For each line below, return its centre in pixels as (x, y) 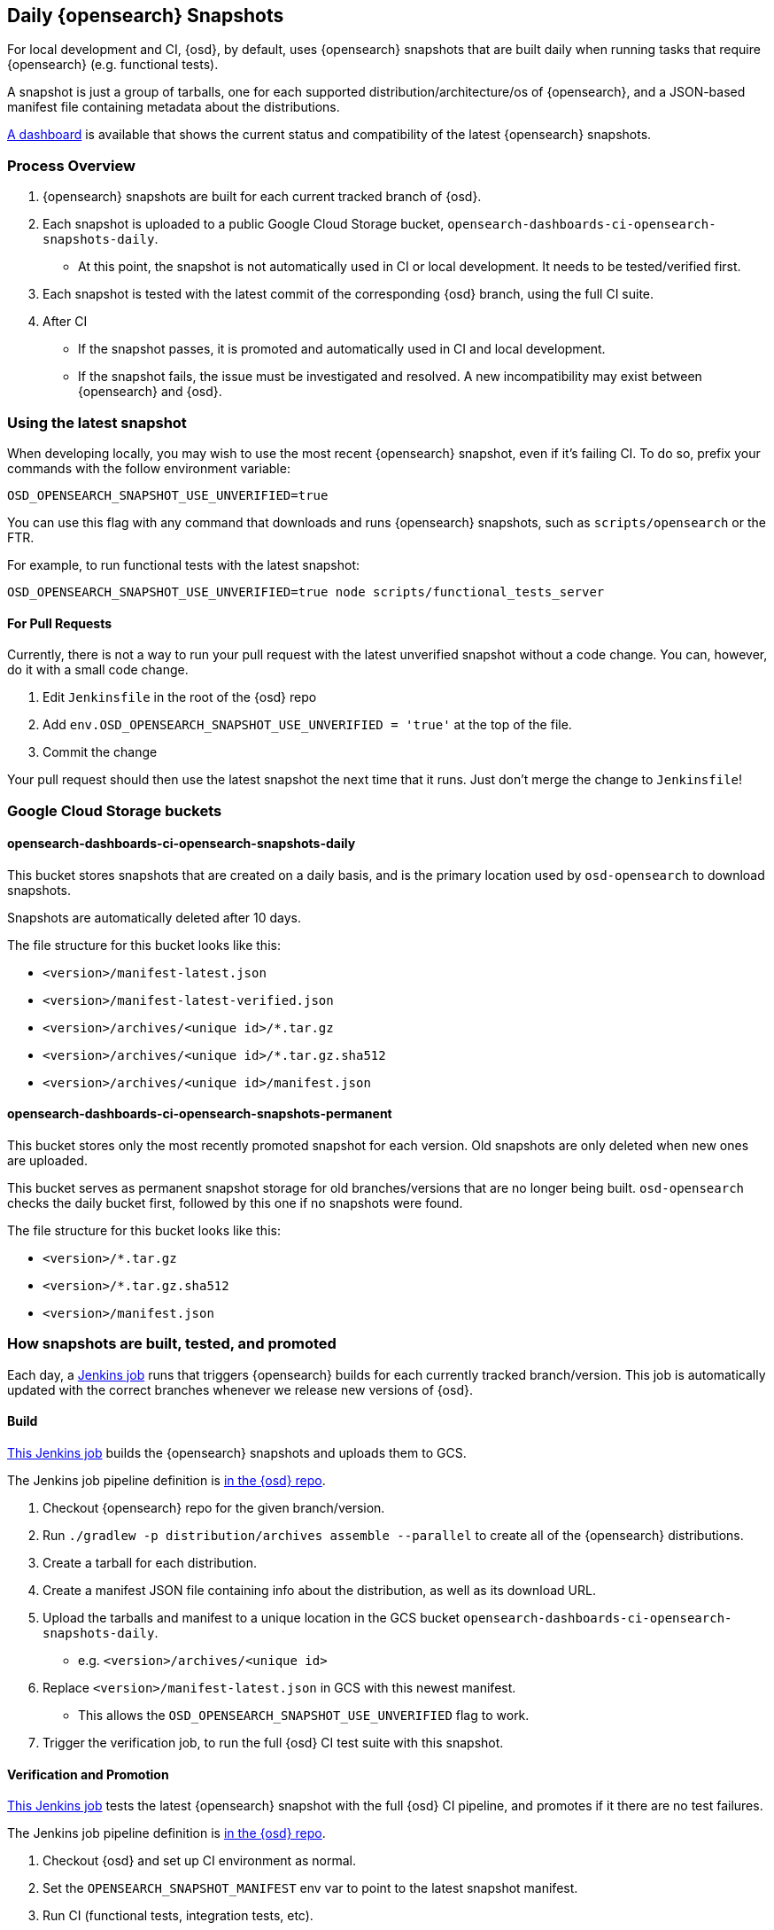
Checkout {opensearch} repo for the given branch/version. (214, 1507)
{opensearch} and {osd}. (150, 392)
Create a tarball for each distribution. (150, 1562)
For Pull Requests (60, 623)
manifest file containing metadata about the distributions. (174, 107)
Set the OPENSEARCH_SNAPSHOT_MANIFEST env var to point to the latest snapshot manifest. (310, 1888)
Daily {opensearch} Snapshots (146, 16)
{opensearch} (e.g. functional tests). (113, 65)
